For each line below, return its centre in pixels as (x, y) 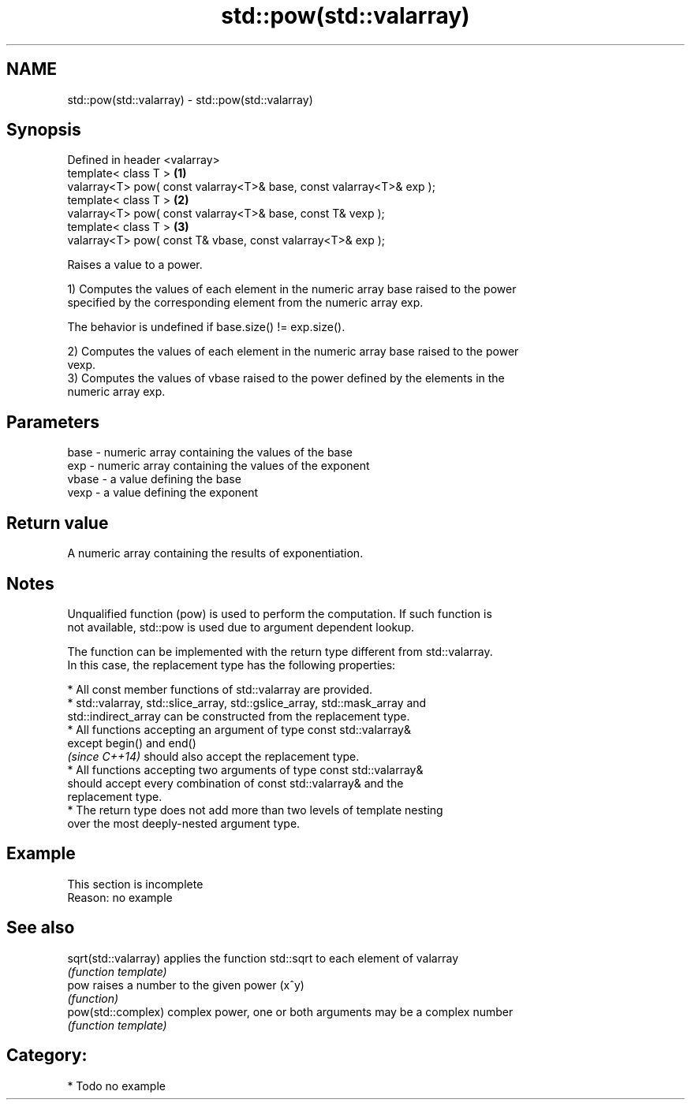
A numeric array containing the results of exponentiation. (215, 553)
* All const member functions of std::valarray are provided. (220, 689)
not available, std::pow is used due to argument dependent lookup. (241, 627)
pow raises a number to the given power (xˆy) (186, 985)
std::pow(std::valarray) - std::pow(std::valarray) (190, 99)
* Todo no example (116, 1086)
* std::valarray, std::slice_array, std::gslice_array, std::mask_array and (247, 702)
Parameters (53, 422)
